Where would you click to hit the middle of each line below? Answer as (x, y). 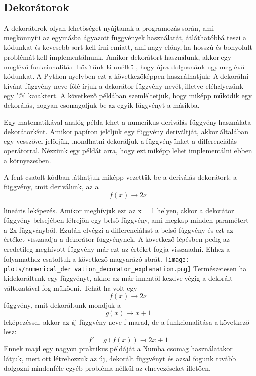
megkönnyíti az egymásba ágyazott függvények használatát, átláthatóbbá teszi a (125, 37)
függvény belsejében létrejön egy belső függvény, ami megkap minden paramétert (126, 220)
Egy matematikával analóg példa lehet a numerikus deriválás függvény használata (128, 121)
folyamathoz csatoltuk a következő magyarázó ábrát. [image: (97, 258)
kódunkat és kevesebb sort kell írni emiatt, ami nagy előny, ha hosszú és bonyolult (128, 47)
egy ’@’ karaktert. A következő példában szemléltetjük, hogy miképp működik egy (128, 95)
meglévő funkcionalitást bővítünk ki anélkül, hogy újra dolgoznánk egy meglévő (124, 66)
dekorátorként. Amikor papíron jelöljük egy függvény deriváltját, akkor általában (126, 131)
